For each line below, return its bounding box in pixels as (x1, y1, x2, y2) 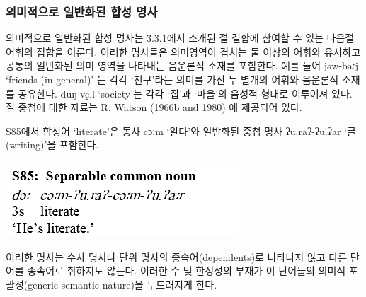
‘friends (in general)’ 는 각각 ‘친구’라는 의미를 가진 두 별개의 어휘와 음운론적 (6, 72, 339, 86)
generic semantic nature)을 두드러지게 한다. (28, 276, 217, 291)
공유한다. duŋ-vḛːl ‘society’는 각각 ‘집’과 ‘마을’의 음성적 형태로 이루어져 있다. (18, 86, 353, 100)
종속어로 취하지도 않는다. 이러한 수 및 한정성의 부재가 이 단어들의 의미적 (27, 263, 346, 278)
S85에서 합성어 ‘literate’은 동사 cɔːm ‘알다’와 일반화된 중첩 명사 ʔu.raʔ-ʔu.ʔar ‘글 (6, 123, 356, 138)
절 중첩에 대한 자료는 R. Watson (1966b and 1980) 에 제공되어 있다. (6, 100, 302, 115)
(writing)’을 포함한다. (6, 137, 99, 152)
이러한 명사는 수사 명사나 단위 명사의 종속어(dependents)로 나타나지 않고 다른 (6, 249, 348, 264)
